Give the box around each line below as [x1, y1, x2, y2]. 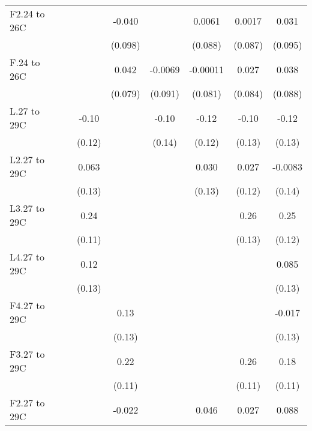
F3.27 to [10, 347, 45, 361]
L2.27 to [10, 152, 45, 166]
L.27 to [10, 104, 40, 118]
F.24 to [10, 55, 40, 69]
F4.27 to [10, 298, 45, 312]
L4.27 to [10, 250, 45, 264]
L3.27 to [10, 201, 45, 215]
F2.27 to [10, 396, 45, 409]
